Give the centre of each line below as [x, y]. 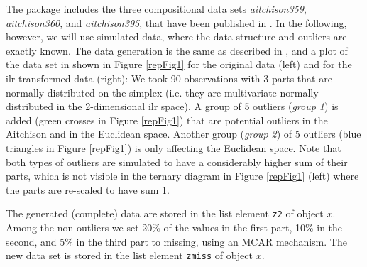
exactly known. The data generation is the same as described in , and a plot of [177, 50]
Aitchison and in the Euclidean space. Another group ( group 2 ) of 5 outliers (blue [183, 134]
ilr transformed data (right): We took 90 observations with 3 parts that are [169, 78]
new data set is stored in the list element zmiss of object [129, 255]
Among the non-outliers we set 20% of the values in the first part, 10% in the [174, 227]
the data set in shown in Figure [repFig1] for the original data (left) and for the [179, 64]
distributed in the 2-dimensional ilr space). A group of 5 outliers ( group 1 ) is [172, 106]
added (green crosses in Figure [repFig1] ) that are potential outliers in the [167, 120]
